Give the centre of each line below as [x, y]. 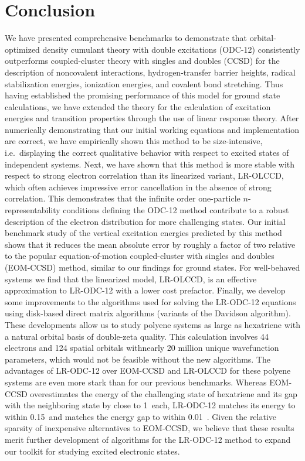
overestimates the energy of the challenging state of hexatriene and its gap [164, 393]
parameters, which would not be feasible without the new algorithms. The [138, 359]
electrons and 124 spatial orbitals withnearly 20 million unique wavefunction [142, 348]
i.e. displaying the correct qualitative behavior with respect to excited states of [147, 153]
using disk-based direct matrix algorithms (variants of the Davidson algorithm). [148, 313]
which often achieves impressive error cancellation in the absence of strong [138, 187]
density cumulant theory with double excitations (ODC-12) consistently [171, 49]
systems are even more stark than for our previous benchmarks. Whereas [136, 382]
